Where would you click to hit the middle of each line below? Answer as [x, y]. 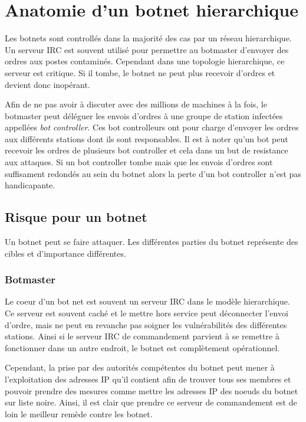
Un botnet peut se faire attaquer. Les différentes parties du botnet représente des [152, 242]
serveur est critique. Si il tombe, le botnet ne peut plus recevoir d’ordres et [140, 72]
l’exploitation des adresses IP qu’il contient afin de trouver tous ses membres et [148, 379]
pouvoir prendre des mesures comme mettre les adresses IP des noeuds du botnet [152, 390]
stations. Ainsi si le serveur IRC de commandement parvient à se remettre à [142, 336]
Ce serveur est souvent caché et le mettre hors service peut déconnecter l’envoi [147, 313]
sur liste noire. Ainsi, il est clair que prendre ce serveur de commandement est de [151, 402]
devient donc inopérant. [47, 84]
